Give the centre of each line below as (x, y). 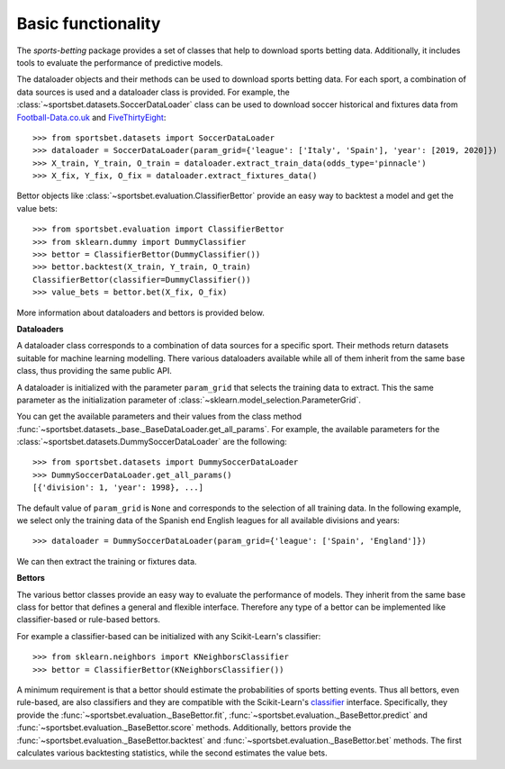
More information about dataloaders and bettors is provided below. (140, 312)
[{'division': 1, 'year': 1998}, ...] (118, 488)
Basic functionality (89, 23)
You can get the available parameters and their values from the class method (159, 416)
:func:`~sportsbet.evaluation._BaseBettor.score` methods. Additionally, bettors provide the (184, 728)
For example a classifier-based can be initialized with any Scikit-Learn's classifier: (169, 636)
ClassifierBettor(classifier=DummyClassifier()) (142, 280)
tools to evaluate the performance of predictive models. (120, 62)
